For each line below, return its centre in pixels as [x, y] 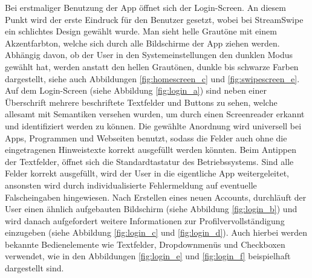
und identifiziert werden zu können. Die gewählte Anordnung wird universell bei [153, 125]
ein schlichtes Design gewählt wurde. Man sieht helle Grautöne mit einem [141, 31]
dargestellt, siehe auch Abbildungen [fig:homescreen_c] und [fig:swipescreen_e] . [152, 78]
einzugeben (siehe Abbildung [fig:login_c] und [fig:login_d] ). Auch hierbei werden [156, 232]
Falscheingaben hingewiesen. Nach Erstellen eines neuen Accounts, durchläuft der [156, 197]
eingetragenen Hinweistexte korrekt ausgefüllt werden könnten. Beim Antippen [151, 150]
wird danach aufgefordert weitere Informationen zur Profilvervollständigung [145, 220]
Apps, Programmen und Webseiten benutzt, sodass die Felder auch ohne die [146, 137]
